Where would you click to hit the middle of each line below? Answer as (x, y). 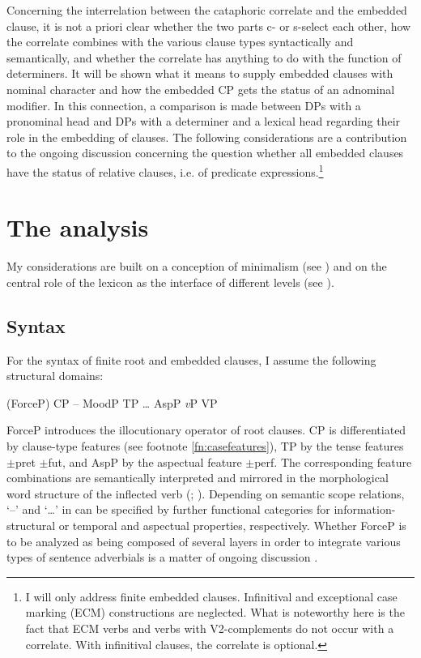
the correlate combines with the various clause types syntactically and (180, 42)
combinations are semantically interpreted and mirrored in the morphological (198, 478)
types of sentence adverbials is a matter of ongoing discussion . (162, 557)
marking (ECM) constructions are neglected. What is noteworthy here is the (215, 612)
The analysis (78, 227)
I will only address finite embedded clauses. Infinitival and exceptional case (211, 596)
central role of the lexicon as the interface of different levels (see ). (170, 282)
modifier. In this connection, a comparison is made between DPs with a (184, 105)
